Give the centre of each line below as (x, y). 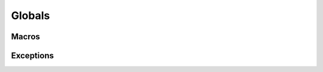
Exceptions (32, 56)
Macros (25, 37)
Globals (31, 15)
